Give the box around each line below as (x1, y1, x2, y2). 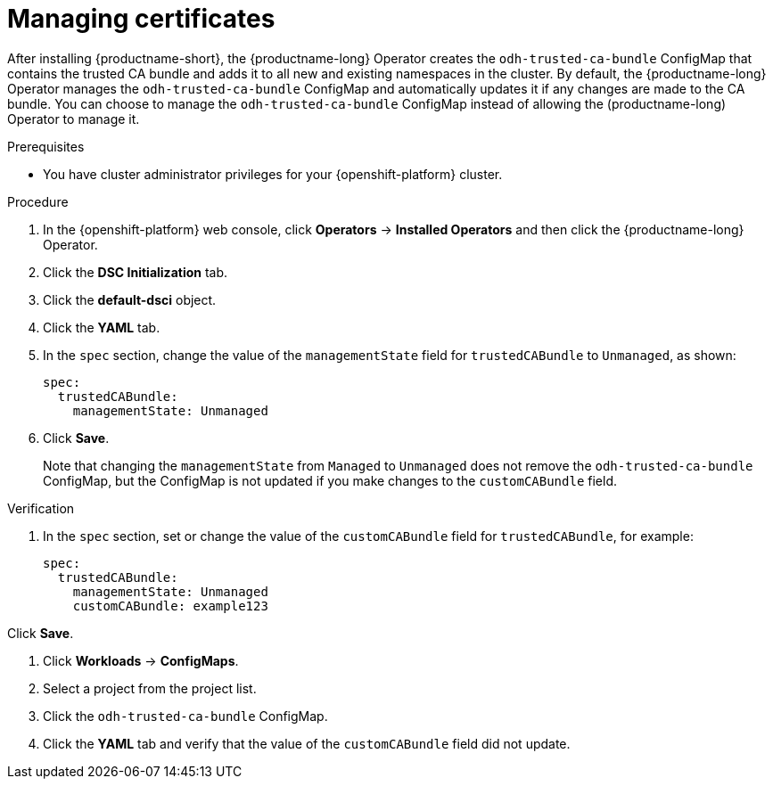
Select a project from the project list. (43, 680, 257, 696)
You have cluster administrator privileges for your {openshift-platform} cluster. (43, 166, 503, 182)
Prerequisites (7, 138, 85, 154)
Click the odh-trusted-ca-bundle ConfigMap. (43, 708, 328, 724)
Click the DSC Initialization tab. (43, 264, 228, 280)
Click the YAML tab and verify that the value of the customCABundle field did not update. (43, 735, 571, 751)
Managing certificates (7, 4, 275, 34)
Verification (7, 500, 75, 516)
